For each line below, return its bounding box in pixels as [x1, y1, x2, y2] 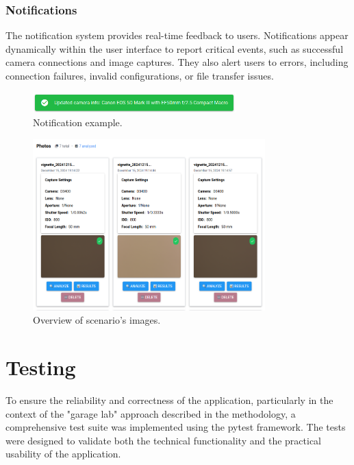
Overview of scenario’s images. [33, 313, 161, 327]
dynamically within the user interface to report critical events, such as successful [5, 41, 344, 56]
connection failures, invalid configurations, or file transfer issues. [5, 69, 274, 82]
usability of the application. [5, 446, 121, 461]
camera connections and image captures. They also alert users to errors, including [5, 55, 349, 69]
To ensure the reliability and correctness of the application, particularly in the [5, 393, 333, 407]
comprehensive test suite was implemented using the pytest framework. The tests [5, 420, 346, 434]
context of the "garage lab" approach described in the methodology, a [5, 406, 296, 420]
